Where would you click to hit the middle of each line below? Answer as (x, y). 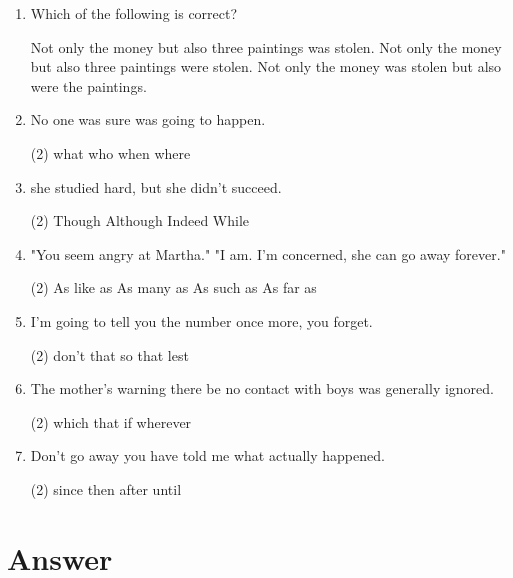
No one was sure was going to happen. (148, 119)
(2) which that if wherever (111, 421)
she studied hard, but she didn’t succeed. (156, 186)
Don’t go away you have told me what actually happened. (207, 455)
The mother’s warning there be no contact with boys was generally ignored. (262, 388)
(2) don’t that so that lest (109, 354)
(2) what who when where (110, 152)
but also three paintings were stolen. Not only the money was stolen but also (266, 66)
